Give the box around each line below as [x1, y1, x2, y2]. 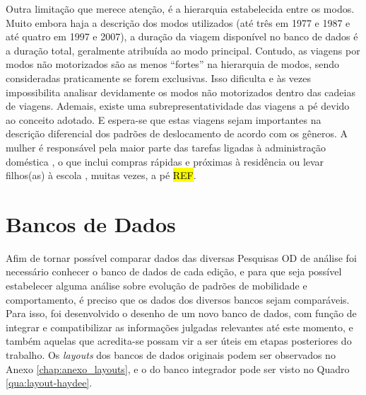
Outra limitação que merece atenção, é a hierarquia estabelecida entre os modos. [6, 1, 355, 16]
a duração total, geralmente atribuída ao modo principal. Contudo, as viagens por [6, 42, 360, 57]
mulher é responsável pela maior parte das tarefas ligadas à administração [6, 139, 326, 154]
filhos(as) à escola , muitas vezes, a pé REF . [6, 168, 196, 183]
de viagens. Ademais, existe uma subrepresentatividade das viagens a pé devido [6, 98, 350, 113]
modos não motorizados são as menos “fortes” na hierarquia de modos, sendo [6, 57, 340, 71]
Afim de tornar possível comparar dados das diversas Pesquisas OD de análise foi [6, 250, 357, 265]
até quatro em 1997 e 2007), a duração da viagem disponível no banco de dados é [6, 29, 358, 44]
